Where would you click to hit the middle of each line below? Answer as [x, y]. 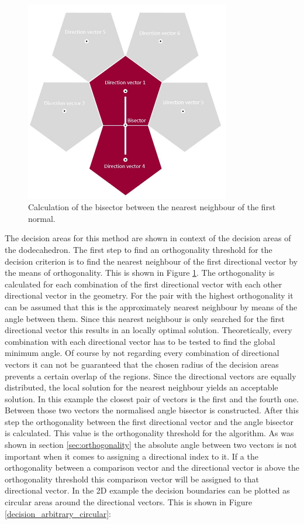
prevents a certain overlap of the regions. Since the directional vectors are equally [151, 376]
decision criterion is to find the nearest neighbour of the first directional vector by [151, 261]
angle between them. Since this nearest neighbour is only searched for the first [145, 318]
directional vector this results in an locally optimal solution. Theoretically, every [148, 330]
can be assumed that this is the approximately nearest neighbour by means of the [151, 306]
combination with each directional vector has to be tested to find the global [140, 341]
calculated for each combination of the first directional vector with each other [144, 284]
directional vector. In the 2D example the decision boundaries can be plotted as [147, 490]
